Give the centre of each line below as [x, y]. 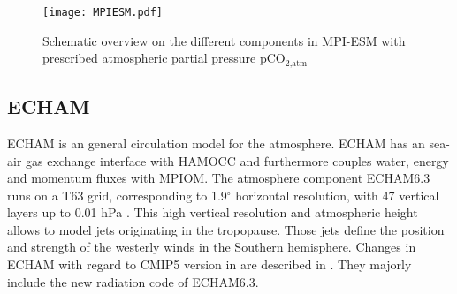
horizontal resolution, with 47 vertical [337, 195]
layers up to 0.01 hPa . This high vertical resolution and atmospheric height [213, 212]
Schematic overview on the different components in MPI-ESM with [224, 40]
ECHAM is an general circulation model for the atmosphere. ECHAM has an [216, 143]
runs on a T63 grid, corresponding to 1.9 [117, 195]
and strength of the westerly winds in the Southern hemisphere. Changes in [212, 247]
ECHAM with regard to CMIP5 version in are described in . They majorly [209, 264]
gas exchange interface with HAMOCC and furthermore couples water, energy [237, 160]
